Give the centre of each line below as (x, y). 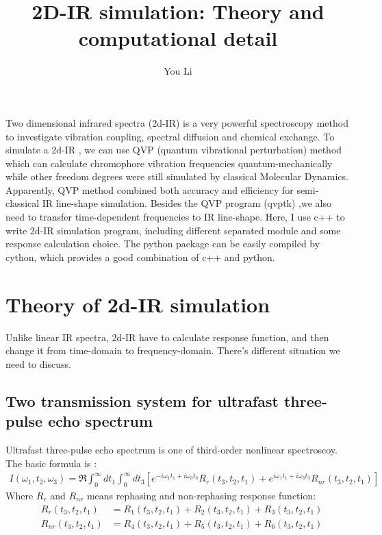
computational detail (178, 38)
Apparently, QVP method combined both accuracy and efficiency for (150, 189)
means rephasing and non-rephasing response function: (201, 495)
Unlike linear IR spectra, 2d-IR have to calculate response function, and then (167, 337)
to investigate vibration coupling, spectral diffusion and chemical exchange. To (170, 136)
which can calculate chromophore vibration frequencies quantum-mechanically (169, 163)
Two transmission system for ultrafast (142, 400)
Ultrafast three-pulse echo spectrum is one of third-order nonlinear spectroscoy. (171, 449)
